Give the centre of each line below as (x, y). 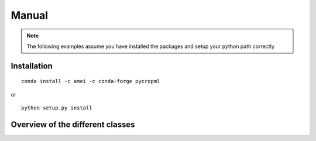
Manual (30, 15)
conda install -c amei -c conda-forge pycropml (91, 81)
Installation (32, 66)
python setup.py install (57, 108)
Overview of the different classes (73, 124)
